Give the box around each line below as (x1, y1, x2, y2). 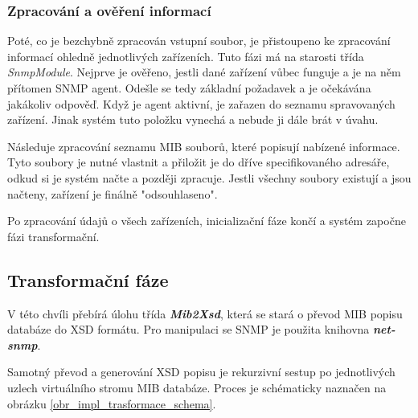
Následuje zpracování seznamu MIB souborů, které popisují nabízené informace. (7, 137, 400, 154)
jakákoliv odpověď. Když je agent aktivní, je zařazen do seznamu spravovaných (7, 95, 395, 112)
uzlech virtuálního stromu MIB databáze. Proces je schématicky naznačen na (7, 379, 387, 395)
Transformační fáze (7, 267, 169, 292)
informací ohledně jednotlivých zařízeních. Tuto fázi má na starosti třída (7, 47, 364, 64)
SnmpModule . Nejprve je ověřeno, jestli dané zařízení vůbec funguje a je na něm (7, 64, 401, 80)
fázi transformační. (7, 227, 100, 244)
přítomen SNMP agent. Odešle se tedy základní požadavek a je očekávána (7, 80, 371, 96)
